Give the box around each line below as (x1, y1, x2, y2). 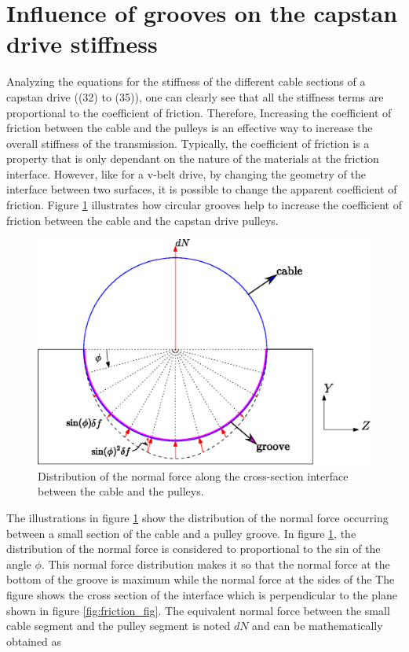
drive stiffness (6, 28, 158, 60)
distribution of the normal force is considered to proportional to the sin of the (6, 540, 381, 557)
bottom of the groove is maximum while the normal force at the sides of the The (6, 571, 395, 588)
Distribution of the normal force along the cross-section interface (38, 467, 349, 484)
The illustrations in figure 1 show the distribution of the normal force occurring (6, 509, 389, 525)
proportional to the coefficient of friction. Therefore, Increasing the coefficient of (6, 104, 392, 120)
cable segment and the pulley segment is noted (6, 617, 231, 634)
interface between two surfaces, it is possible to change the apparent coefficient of (6, 181, 397, 197)
